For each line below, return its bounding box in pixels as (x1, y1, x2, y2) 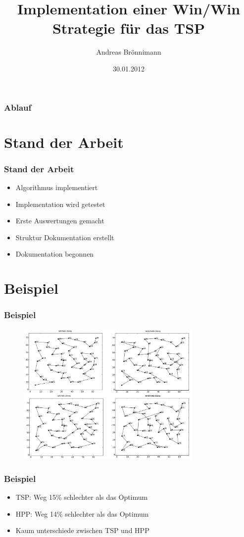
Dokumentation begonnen (15, 249, 94, 259)
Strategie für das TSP (52, 18, 205, 38)
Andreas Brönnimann (96, 47, 161, 57)
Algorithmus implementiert (15, 182, 98, 193)
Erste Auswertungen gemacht (15, 215, 104, 226)
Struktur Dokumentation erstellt (15, 232, 114, 242)
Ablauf (4, 101, 32, 113)
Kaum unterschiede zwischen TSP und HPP (15, 525, 149, 536)
